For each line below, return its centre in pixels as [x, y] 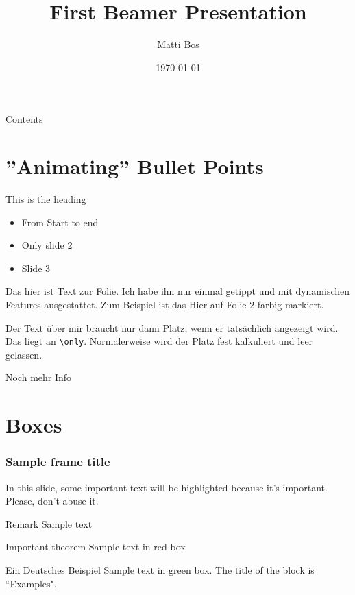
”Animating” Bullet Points [135, 166]
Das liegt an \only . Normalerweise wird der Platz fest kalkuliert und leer [159, 341]
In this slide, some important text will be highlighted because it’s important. [167, 487]
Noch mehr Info [39, 377]
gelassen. [24, 354]
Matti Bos [178, 44]
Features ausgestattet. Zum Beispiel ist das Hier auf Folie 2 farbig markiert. [165, 304]
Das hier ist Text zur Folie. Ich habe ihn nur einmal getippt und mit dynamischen [178, 291]
